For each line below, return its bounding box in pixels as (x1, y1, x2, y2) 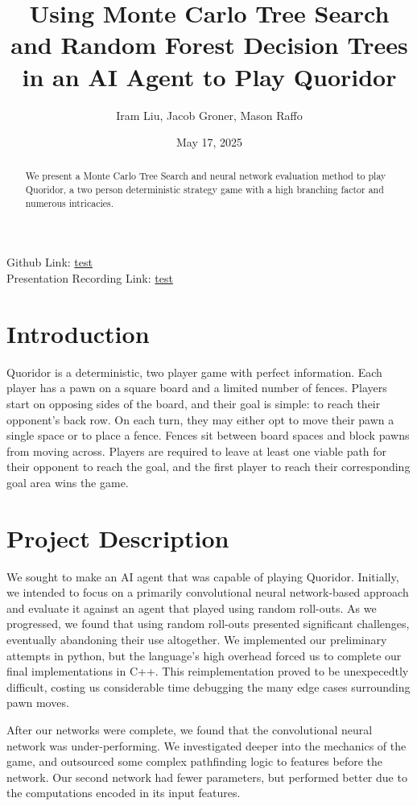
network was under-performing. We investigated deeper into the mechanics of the (6, 737, 407, 754)
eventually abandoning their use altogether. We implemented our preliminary (6, 631, 387, 648)
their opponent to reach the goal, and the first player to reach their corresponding (6, 458, 411, 475)
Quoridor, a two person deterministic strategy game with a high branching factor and (25, 183, 384, 196)
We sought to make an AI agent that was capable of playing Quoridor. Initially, (6, 568, 399, 585)
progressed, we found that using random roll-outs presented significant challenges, (6, 615, 410, 632)
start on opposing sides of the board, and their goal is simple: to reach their (6, 395, 381, 411)
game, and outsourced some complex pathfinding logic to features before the (6, 753, 383, 770)
